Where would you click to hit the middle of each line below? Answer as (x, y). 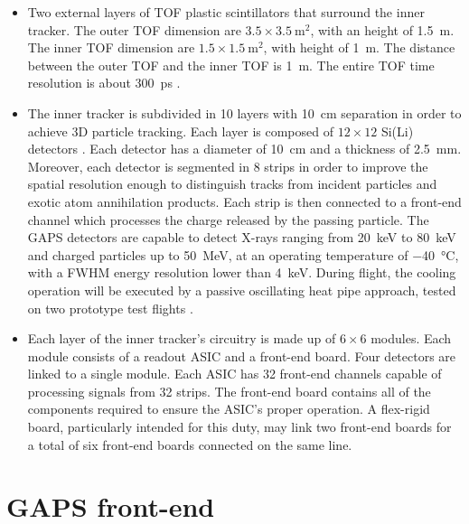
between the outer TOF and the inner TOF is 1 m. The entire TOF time (231, 65)
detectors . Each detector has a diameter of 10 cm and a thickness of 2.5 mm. (244, 149)
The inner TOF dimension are (111, 47)
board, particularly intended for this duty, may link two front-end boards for (239, 427)
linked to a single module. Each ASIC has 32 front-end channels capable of (234, 374)
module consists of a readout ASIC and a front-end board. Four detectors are (242, 356)
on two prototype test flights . (110, 308)
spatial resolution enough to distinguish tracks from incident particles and (232, 184)
